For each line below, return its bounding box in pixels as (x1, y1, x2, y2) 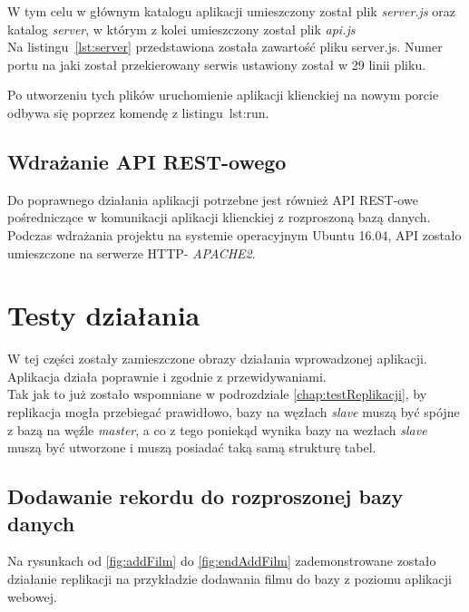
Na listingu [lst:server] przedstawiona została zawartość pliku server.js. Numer (7, 37, 443, 56)
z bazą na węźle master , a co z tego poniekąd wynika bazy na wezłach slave (7, 420, 427, 439)
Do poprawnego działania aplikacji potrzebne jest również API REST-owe (7, 189, 418, 209)
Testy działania (7, 296, 200, 334)
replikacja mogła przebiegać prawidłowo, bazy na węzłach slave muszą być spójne (7, 403, 460, 422)
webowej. (7, 587, 57, 606)
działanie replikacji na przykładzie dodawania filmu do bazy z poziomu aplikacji (7, 569, 452, 588)
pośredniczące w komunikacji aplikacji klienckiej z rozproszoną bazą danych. (7, 208, 431, 227)
